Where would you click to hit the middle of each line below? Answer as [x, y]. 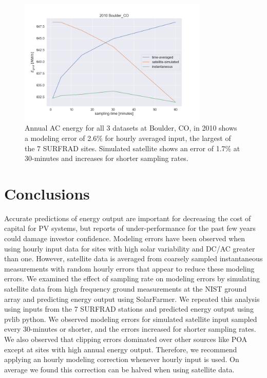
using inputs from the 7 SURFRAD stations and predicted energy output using [129, 309]
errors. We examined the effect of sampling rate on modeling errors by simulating [132, 278]
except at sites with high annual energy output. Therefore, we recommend [121, 349]
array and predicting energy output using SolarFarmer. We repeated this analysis [132, 299]
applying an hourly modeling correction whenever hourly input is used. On [122, 359]
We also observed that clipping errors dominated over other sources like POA [126, 339]
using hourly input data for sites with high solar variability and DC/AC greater [130, 248]
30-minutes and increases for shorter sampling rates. [107, 158]
